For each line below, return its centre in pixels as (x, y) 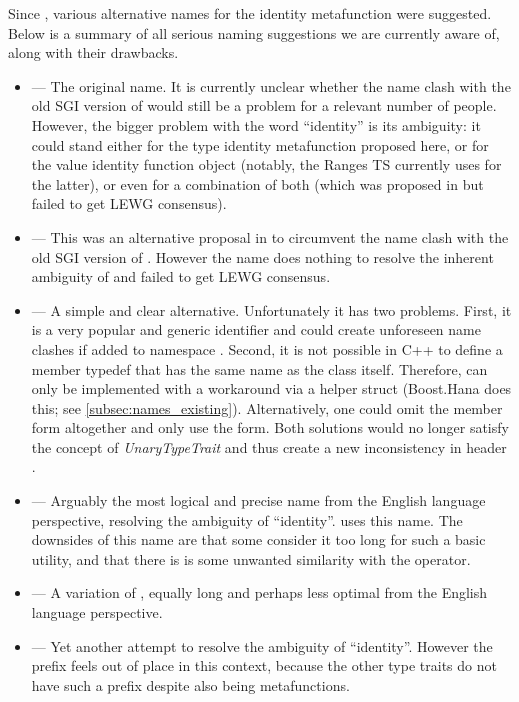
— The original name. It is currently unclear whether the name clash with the (271, 85)
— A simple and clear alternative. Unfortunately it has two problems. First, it (271, 309)
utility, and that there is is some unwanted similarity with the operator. (251, 558)
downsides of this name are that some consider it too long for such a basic (258, 539)
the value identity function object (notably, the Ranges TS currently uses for (266, 164)
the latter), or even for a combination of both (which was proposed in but (257, 183)
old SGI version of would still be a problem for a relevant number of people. (264, 105)
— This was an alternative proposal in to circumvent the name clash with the (270, 236)
